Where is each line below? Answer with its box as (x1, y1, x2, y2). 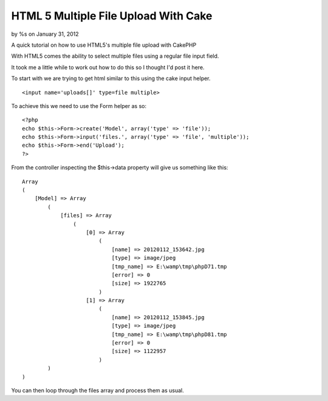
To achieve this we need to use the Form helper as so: (11, 102, 147, 109)
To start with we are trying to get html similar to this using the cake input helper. (11, 75, 211, 82)
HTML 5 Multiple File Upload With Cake (11, 9, 213, 22)
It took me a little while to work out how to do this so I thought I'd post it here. (11, 64, 205, 71)
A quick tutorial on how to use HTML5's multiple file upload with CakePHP (11, 41, 197, 49)
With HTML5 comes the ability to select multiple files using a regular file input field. (11, 52, 219, 60)
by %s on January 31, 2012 (11, 30, 79, 38)
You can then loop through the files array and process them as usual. (11, 387, 185, 394)
